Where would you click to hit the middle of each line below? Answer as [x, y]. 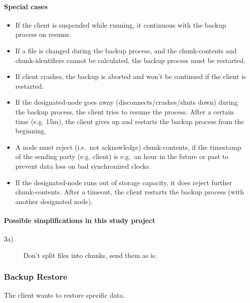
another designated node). [54, 201]
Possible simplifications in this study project [80, 220]
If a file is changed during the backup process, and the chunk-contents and [126, 50]
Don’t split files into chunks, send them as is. [90, 255]
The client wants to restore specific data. [65, 295]
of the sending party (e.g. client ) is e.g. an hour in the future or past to [122, 156]
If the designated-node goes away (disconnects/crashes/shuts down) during [126, 102]
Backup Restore [36, 277]
